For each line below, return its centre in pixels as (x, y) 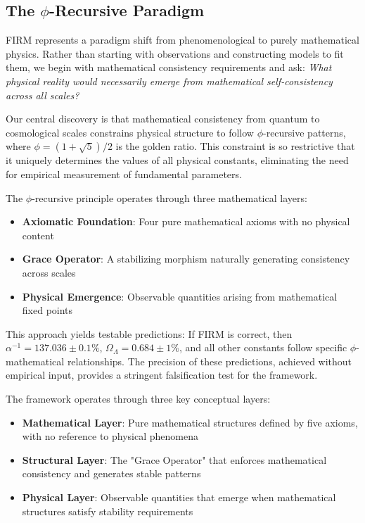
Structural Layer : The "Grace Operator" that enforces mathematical (174, 459)
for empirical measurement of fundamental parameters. (124, 174)
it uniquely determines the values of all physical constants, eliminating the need (177, 160)
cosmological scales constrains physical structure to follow (130, 132)
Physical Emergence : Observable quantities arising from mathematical (180, 296)
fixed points (47, 310)
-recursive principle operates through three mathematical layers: (169, 197)
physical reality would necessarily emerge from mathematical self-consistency (169, 81)
